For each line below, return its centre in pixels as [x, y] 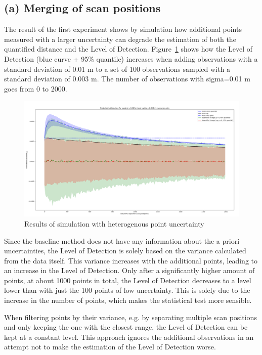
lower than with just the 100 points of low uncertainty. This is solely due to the [127, 290]
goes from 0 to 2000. [36, 88]
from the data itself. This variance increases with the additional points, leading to [131, 260]
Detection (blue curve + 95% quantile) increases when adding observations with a [131, 58]
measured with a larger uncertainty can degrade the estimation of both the [120, 39]
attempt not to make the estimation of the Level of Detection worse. [110, 347]
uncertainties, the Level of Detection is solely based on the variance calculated [125, 251]
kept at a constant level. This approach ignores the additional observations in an [129, 337]
